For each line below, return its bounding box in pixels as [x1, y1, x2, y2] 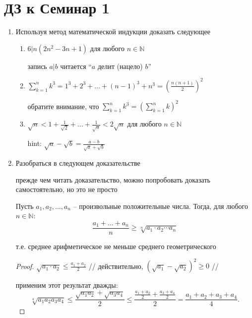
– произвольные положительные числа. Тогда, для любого [73, 200, 248, 211]
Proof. [15, 260, 34, 271]
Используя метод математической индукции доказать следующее [15, 26, 210, 37]
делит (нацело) [97, 61, 143, 71]
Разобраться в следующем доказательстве [15, 157, 140, 168]
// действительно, [88, 260, 143, 271]
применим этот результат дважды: [15, 280, 118, 290]
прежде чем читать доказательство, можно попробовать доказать [15, 174, 210, 185]
